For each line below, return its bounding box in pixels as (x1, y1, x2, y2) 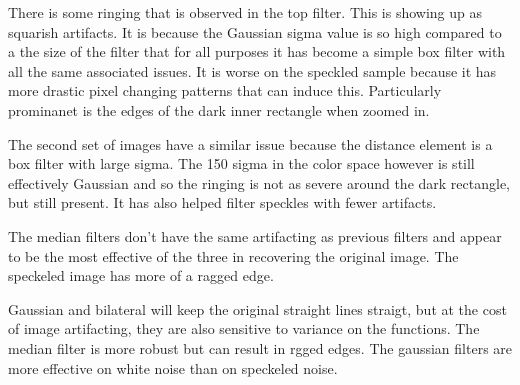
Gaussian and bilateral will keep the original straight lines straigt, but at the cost (8, 298, 507, 319)
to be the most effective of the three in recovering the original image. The (8, 245, 459, 266)
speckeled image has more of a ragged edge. (8, 265, 274, 286)
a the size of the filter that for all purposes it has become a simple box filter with (8, 41, 506, 62)
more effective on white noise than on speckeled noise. (8, 357, 338, 378)
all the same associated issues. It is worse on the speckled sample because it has (8, 60, 497, 81)
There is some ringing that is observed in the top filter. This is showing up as (8, 2, 483, 22)
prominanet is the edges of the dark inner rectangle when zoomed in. (8, 99, 430, 120)
